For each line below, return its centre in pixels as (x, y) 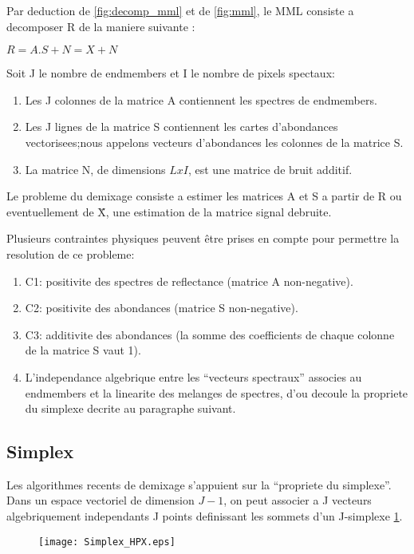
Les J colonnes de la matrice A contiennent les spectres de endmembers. (201, 99)
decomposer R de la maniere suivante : (101, 26)
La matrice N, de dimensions (95, 169)
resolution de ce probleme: (71, 253)
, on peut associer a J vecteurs (298, 500)
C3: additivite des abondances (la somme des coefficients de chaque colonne (210, 334)
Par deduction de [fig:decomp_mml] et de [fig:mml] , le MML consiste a (180, 10)
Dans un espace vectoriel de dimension (101, 500)
